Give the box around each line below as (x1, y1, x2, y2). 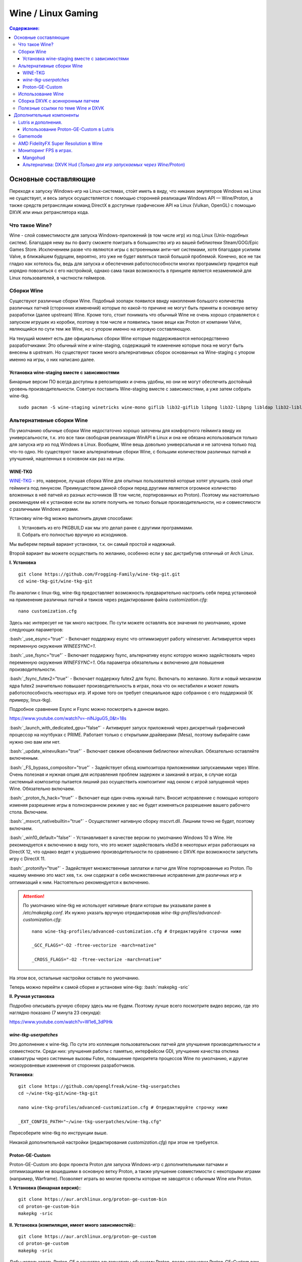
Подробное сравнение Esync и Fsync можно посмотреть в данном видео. (9, 706, 170, 712)
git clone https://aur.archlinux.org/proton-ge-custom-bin (18, 1196, 167, 1202)
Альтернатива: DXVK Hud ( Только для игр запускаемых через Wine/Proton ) (23, 162, 185, 168)
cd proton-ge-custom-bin (18, 1203, 80, 1209)
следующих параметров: (9, 626, 64, 633)
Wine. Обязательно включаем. (9, 785, 75, 792)
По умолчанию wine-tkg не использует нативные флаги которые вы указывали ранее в (23, 903, 211, 909)
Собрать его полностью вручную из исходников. (22, 532, 128, 538)
